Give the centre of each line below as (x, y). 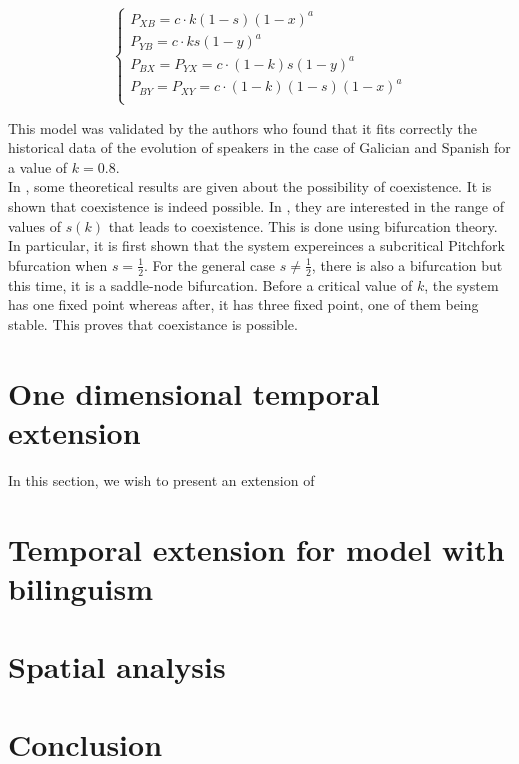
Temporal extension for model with (256, 548)
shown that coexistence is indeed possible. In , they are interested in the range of (256, 206)
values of (34, 225)
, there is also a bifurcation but (407, 264)
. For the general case (210, 264)
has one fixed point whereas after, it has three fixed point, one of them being (243, 304)
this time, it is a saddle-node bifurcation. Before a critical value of (210, 284)
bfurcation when (58, 264)
